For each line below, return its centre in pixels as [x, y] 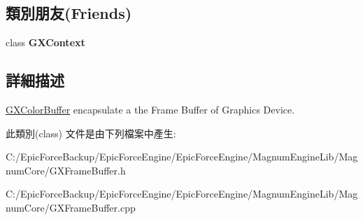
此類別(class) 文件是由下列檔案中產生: [91, 133]
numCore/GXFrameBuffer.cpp [71, 207]
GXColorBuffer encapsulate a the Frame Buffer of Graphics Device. [150, 109]
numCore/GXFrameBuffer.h [66, 170]
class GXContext [45, 42]
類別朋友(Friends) [69, 13]
